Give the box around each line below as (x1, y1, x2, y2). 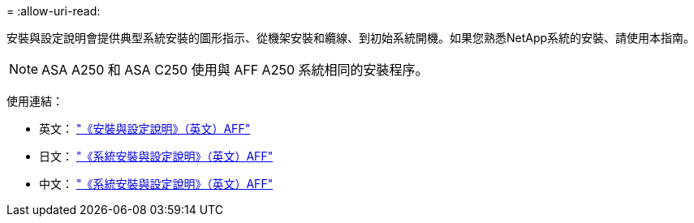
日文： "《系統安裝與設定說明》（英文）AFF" (39, 149, 274, 163)
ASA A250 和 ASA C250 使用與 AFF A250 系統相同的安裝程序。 (41, 62, 429, 78)
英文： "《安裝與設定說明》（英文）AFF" (39, 122, 251, 135)
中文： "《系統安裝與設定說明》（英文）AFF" (39, 177, 274, 191)
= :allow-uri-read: (6, 4, 101, 18)
